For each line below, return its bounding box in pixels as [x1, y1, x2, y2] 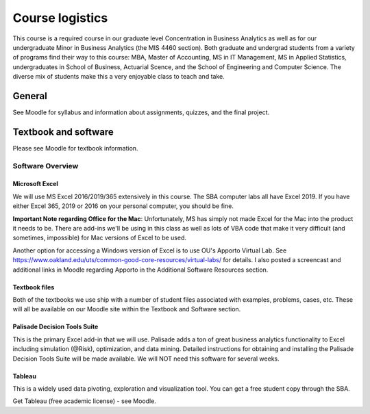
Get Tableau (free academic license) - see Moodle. [12, 397, 157, 405]
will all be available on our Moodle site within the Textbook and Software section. [12, 305, 241, 313]
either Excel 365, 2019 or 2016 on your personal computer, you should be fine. [12, 202, 234, 210]
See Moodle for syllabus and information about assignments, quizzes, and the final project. [12, 108, 270, 116]
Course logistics [12, 10, 108, 25]
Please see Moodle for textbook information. [12, 144, 138, 152]
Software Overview [12, 161, 79, 170]
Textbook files [12, 283, 55, 291]
